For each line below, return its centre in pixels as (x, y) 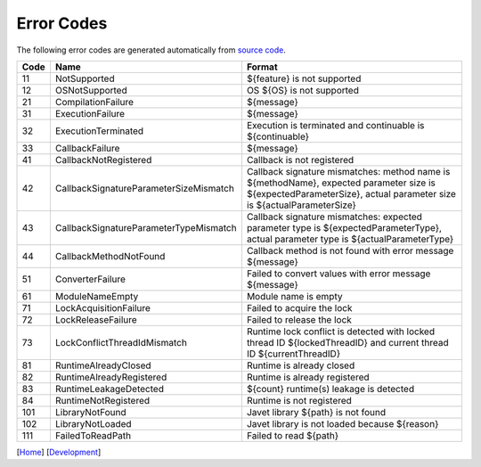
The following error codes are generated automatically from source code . (151, 50)
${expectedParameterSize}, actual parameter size (351, 193)
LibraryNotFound (90, 412)
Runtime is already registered (308, 377)
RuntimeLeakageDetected (110, 389)
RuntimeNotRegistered (102, 400)
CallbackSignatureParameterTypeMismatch (146, 227)
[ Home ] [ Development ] (59, 452)
